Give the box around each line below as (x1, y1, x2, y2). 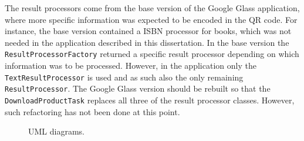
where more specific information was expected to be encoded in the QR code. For (5, 13, 298, 25)
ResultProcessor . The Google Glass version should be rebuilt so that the (5, 82, 271, 95)
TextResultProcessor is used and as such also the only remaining (5, 70, 244, 83)
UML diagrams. (28, 125, 85, 137)
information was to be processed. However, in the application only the (5, 59, 256, 72)
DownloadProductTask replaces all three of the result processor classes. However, (5, 93, 295, 106)
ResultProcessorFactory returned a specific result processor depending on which (5, 48, 299, 60)
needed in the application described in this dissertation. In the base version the (5, 36, 289, 48)
